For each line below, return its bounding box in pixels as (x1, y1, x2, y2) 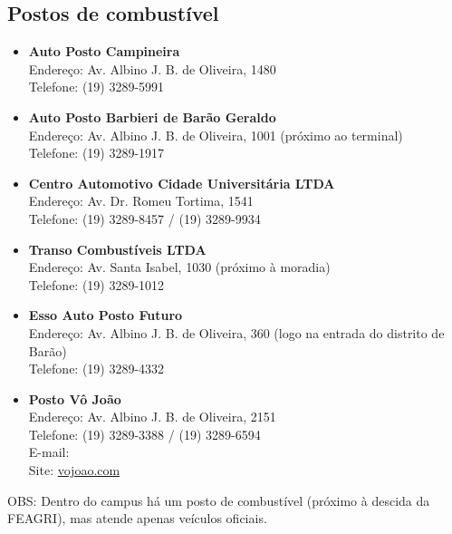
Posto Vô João (28, 389, 121, 408)
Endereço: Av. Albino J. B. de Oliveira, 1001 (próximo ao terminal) (28, 125, 403, 144)
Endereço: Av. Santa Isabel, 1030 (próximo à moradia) (28, 257, 331, 277)
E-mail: (28, 442, 70, 461)
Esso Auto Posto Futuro (28, 306, 183, 325)
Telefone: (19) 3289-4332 (28, 359, 165, 378)
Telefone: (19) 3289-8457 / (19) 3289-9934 (28, 209, 261, 228)
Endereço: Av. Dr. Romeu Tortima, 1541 (28, 191, 254, 210)
